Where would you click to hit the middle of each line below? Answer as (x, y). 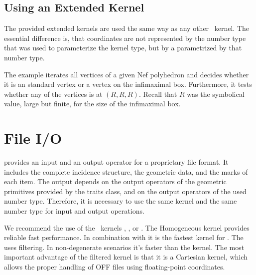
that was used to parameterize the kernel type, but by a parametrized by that (123, 48)
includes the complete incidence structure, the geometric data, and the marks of (126, 171)
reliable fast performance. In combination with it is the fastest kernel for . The (124, 237)
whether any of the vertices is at (53, 94)
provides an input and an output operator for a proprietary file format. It (116, 162)
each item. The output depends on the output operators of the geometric (115, 181)
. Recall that (158, 94)
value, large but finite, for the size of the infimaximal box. (92, 104)
